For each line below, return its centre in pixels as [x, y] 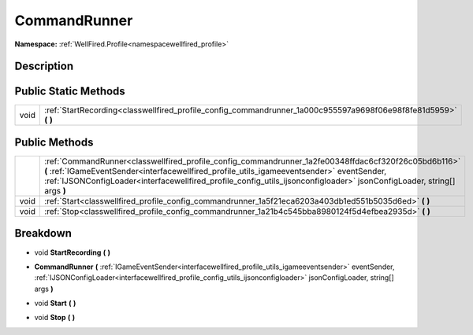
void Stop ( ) [54, 318]
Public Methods [54, 142]
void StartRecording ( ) [72, 252]
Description [44, 66]
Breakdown [43, 233]
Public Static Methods [70, 92]
